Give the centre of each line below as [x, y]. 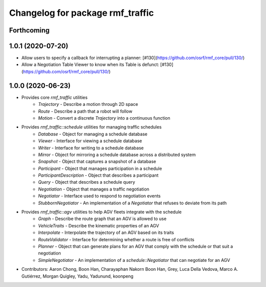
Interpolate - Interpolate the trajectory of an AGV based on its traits [106, 233]
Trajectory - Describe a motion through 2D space [88, 104]
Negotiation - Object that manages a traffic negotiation [94, 189]
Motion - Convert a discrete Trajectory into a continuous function [104, 118]
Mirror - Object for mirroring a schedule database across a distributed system [117, 155]
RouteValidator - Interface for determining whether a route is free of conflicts [116, 239]
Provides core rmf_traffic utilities [55, 97]
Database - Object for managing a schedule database [93, 134]
